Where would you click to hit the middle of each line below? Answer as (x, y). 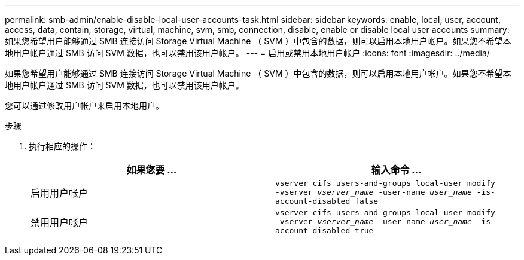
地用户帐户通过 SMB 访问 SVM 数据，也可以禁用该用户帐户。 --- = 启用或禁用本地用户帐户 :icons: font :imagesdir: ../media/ (247, 53)
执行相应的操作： (62, 146)
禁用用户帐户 (60, 222)
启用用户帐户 (60, 193)
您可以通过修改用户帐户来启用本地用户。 (84, 105)
